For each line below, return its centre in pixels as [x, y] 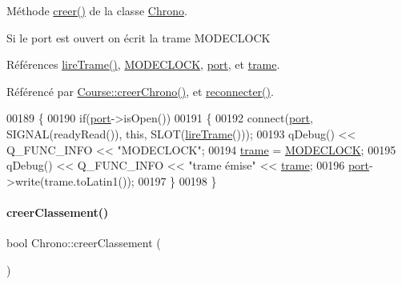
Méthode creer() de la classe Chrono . [97, 10]
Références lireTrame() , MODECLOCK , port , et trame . [143, 64]
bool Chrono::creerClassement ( [84, 243]
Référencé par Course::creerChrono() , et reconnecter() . [140, 91]
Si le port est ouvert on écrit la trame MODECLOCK [139, 37]
